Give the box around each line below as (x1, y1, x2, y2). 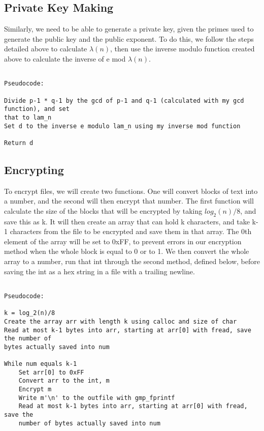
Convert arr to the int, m (18, 377, 110, 385)
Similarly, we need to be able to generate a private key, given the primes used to (4, 23, 254, 34)
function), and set (4, 105, 70, 113)
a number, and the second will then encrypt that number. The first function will (4, 195, 254, 206)
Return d (4, 139, 34, 147)
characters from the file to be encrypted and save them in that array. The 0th (10, 226, 252, 237)
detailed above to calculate (4, 43, 87, 54)
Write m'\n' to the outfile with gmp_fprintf (18, 394, 175, 401)
